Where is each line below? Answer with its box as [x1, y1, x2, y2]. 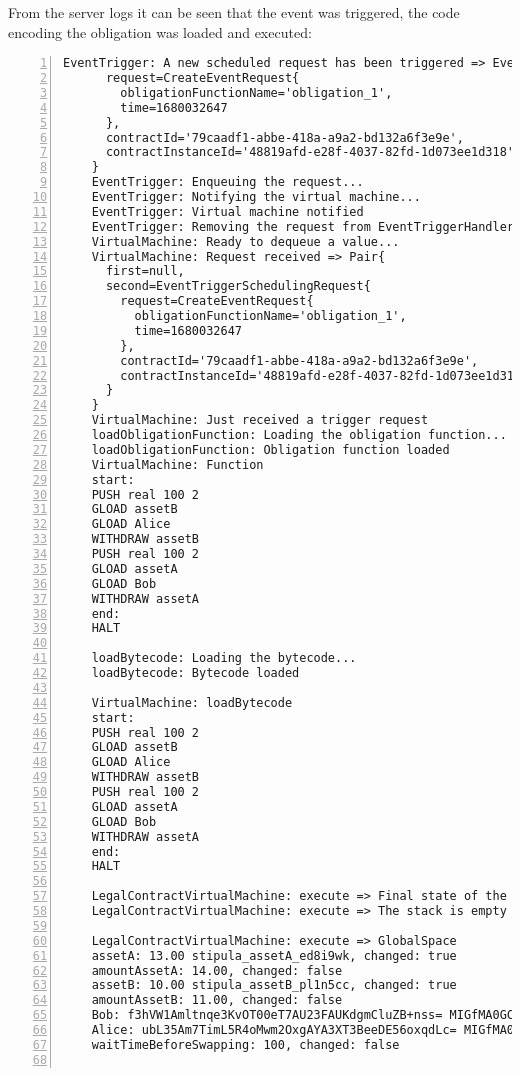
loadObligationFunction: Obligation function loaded [91, 442, 450, 457]
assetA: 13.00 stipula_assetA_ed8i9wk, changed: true [91, 948, 457, 963]
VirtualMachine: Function [91, 457, 264, 472]
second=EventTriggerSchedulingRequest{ [105, 279, 371, 294]
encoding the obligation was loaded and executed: [8, 21, 312, 42]
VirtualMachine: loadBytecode [91, 695, 293, 710]
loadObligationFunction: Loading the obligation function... [91, 428, 507, 443]
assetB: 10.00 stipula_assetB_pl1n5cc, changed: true [91, 978, 457, 993]
